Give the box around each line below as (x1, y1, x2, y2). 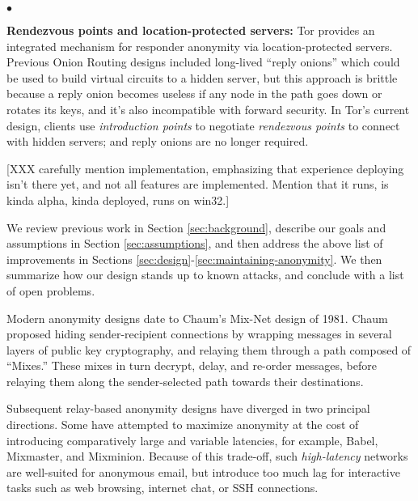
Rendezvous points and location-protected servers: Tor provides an (6, 22, 375, 38)
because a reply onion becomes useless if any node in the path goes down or (6, 85, 382, 102)
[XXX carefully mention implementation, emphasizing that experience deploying (6, 159, 404, 176)
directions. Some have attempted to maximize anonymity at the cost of (6, 416, 359, 433)
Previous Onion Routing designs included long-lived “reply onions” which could (6, 53, 400, 70)
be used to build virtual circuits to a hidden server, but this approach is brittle (6, 69, 398, 86)
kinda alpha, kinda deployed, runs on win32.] (6, 191, 230, 208)
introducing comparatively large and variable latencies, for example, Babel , (6, 431, 378, 448)
